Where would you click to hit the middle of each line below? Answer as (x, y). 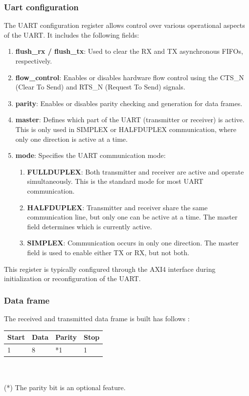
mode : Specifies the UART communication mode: (91, 155)
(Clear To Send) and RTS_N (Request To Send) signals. (100, 87)
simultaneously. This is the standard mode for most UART (115, 181)
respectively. (34, 61)
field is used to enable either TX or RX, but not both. (108, 252)
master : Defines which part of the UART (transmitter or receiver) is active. (130, 120)
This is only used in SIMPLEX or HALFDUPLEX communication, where (126, 129)
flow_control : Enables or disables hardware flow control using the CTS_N (130, 77)
